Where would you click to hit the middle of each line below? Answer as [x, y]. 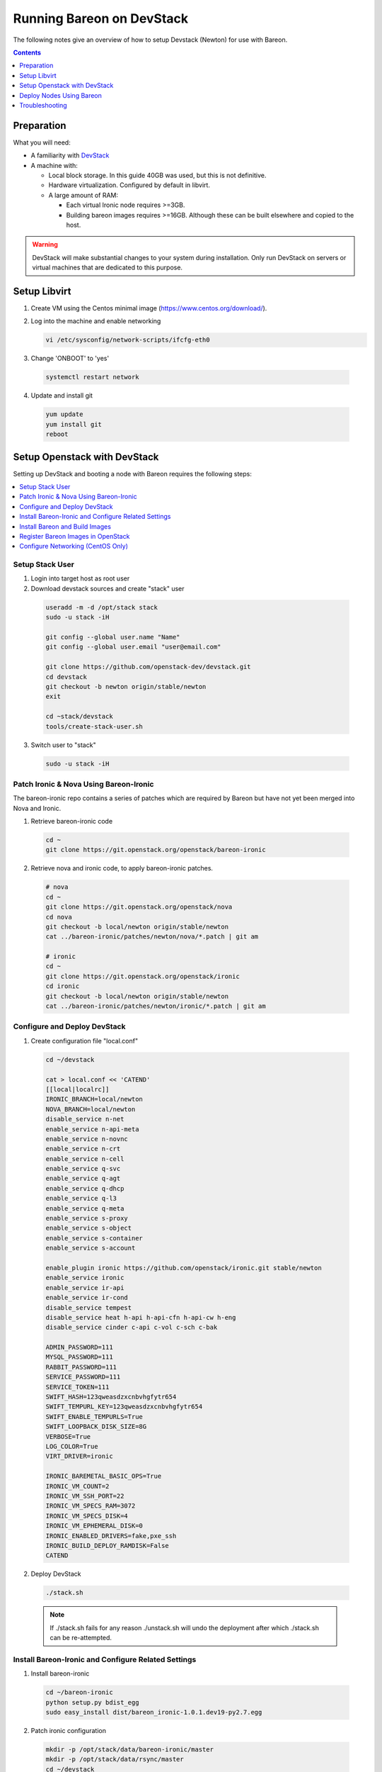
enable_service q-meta [85, 1208]
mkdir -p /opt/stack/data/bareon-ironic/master [129, 1749]
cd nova [59, 917]
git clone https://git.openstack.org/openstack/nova [139, 907]
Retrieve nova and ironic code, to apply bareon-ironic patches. [122, 868]
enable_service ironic [85, 1278]
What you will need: [42, 142]
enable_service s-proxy [87, 1218]
